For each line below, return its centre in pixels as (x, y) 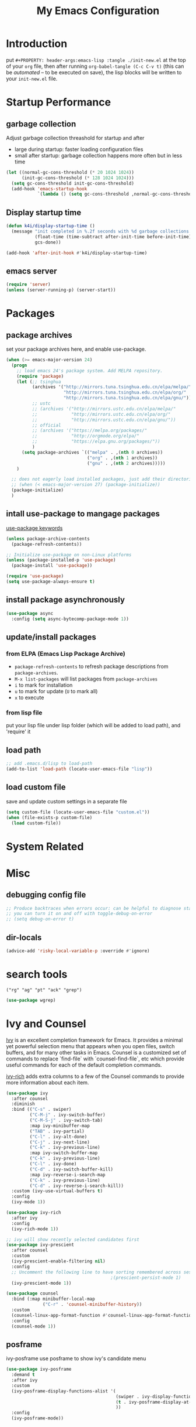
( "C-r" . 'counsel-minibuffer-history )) (92, 1305)
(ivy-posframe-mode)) (38, 1418)
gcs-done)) (48, 242)
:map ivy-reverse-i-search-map (68, 1175)
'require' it (18, 732)
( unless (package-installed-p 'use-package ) (61, 560)
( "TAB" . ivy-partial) (57, 1131)
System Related (45, 846)
